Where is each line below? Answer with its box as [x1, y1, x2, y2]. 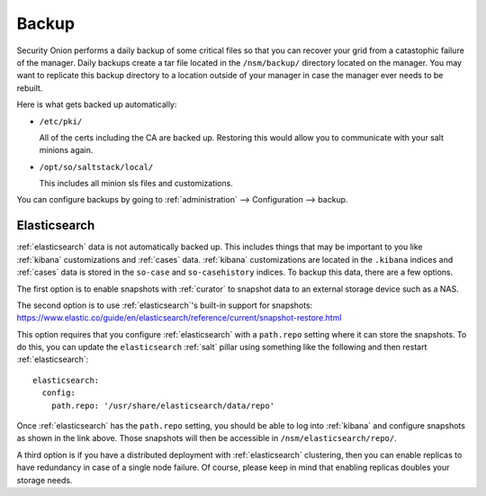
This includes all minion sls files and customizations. [39, 178, 233, 189]
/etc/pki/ [39, 116, 83, 126]
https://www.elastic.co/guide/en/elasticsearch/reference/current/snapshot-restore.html [16, 312, 342, 323]
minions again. [39, 145, 94, 156]
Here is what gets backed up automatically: [16, 99, 177, 110]
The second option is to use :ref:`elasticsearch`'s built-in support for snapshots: [16, 300, 313, 311]
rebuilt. [16, 82, 43, 94]
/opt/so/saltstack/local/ [39, 162, 154, 172]
